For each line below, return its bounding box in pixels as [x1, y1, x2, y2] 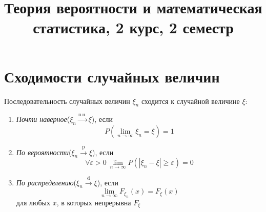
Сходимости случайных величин [4, 66, 220, 87]
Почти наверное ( [16, 114, 70, 124]
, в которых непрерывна [56, 197, 131, 207]
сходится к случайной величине [141, 95, 240, 106]
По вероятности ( [16, 146, 72, 157]
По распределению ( [16, 177, 77, 187]
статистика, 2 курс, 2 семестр [33, 17, 234, 38]
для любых [16, 197, 50, 207]
